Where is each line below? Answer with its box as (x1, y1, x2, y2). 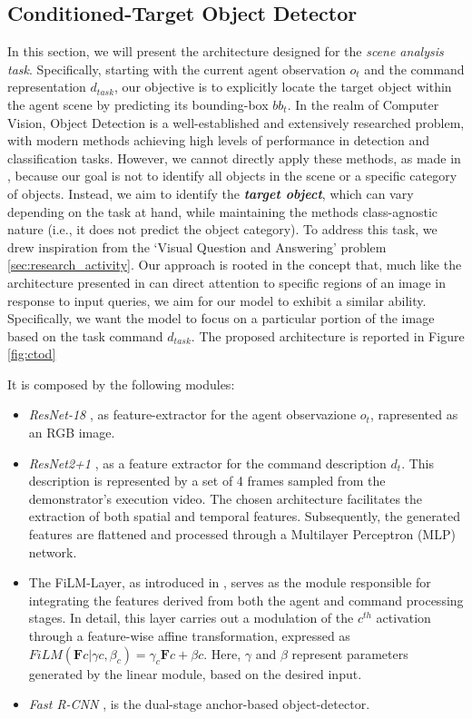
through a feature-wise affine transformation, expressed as (28, 626, 350, 645)
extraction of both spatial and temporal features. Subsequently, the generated (28, 507, 461, 526)
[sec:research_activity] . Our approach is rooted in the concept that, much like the (7, 255, 462, 274)
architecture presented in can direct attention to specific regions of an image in (7, 272, 447, 291)
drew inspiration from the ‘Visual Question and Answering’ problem (7, 237, 387, 256)
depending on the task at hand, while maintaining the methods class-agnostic (7, 202, 438, 221)
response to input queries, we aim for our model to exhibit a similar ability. (7, 291, 427, 310)
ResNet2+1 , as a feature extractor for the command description (28, 453, 387, 472)
